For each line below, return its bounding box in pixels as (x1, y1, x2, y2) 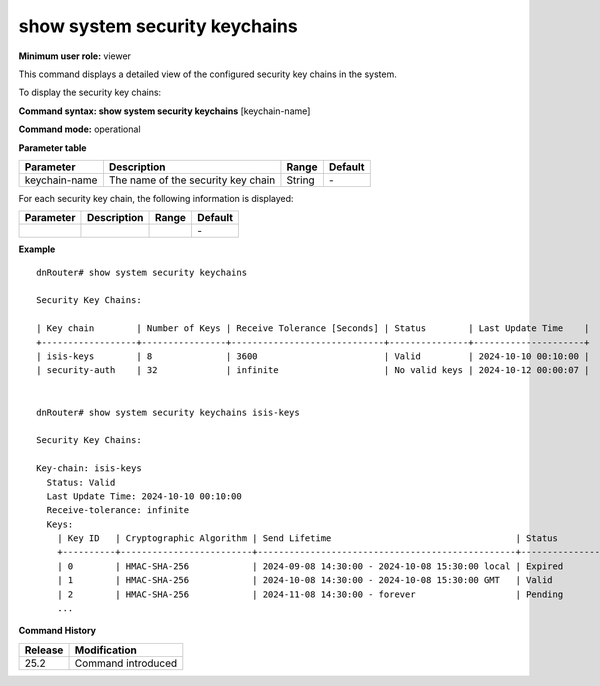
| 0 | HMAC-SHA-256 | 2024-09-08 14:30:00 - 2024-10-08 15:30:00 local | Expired (56, 560, 564, 572)
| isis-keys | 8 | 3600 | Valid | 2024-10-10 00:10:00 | (36, 351, 590, 362)
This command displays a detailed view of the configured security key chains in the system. (18, 68, 397, 80)
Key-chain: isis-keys (36, 463, 142, 474)
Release (24, 643, 64, 657)
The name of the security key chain (108, 173, 276, 187)
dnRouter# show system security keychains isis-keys (36, 406, 300, 418)
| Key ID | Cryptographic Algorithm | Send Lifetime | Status (56, 533, 559, 544)
